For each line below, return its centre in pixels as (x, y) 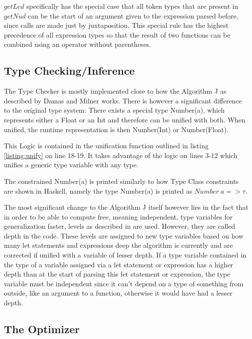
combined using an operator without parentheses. (78, 44)
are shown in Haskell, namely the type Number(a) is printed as (98, 190)
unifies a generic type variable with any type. (71, 165)
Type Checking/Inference (69, 70)
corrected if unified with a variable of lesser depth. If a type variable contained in (125, 255)
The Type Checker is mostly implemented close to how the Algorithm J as (115, 91)
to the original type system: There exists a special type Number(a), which (114, 110)
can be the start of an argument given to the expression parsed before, (133, 15)
